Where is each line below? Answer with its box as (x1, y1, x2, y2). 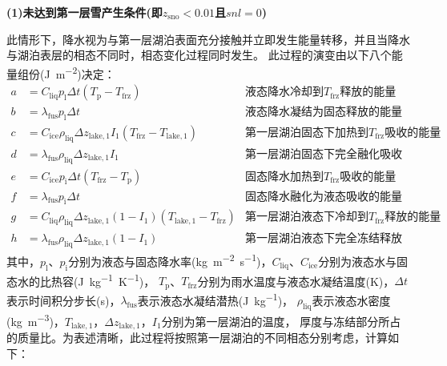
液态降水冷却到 (244, 86, 324, 99)
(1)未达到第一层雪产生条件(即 (6, 4, 163, 20)
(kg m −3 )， (6, 311, 65, 329)
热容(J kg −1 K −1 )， (50, 270, 155, 289)
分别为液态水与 (318, 252, 397, 269)
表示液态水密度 (312, 292, 391, 308)
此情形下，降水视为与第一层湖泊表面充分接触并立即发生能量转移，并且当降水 (6, 30, 410, 47)
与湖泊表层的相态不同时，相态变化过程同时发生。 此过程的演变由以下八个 (6, 46, 392, 63)
